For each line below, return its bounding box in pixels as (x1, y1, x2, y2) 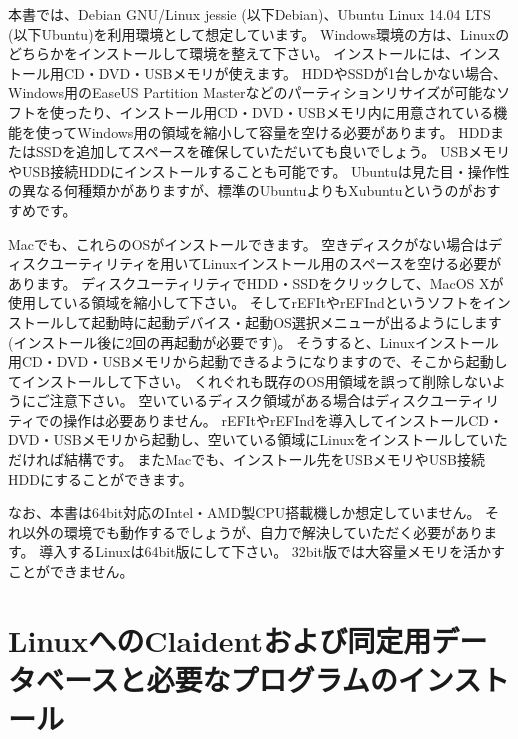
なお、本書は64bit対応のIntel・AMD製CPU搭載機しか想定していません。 (8, 502, 481, 523)
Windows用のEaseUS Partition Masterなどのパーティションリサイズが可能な (8, 82, 497, 103)
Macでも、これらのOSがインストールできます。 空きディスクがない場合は (8, 233, 489, 254)
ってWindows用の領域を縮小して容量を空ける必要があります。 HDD (49, 121, 491, 142)
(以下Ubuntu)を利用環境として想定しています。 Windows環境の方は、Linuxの (8, 23, 510, 44)
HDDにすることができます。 (8, 468, 193, 489)
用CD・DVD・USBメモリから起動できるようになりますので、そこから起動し (8, 351, 508, 372)
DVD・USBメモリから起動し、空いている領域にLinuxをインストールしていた (8, 429, 508, 450)
